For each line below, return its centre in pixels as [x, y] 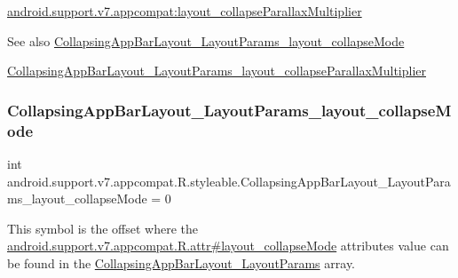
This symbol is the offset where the [103, 228]
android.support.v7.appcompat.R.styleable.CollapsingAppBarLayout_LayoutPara [229, 181]
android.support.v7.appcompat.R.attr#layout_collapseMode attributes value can [228, 246]
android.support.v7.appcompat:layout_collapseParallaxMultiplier [185, 11]
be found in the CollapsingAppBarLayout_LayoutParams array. [182, 262]
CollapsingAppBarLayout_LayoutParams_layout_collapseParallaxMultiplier [217, 71]
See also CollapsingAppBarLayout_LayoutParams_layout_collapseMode [206, 40]
